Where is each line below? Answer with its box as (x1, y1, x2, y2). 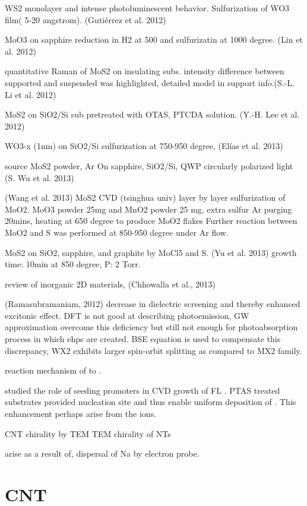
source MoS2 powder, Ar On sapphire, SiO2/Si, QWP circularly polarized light (5, 159, 293, 172)
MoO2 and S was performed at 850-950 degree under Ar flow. (5, 226, 229, 238)
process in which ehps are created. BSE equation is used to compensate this (5, 333, 281, 345)
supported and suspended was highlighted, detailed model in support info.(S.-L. (5, 76, 295, 88)
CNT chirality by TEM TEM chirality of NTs (5, 427, 171, 439)
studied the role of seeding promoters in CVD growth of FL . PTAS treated (5, 384, 280, 396)
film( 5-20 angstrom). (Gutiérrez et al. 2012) (5, 13, 166, 26)
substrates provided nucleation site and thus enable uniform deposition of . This (5, 396, 296, 408)
